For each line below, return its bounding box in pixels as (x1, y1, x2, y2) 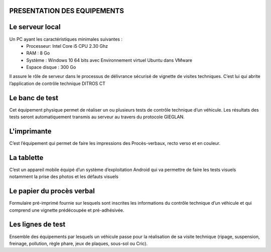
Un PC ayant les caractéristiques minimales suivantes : (9, 36, 123, 42)
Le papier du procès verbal (9, 187, 95, 196)
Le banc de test (9, 94, 59, 102)
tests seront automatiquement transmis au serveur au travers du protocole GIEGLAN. (9, 114, 185, 120)
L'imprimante (9, 127, 52, 135)
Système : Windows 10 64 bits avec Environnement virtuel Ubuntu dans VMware (26, 57, 193, 63)
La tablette (9, 153, 44, 162)
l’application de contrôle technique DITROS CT (9, 80, 105, 87)
